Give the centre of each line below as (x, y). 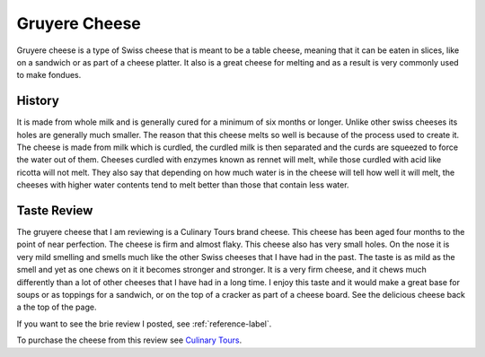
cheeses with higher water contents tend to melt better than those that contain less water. (183, 185)
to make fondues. (49, 75)
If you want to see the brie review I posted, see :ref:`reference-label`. (144, 324)
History (38, 101)
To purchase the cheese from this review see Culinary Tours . (129, 340)
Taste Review (55, 210)
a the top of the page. (57, 307)
